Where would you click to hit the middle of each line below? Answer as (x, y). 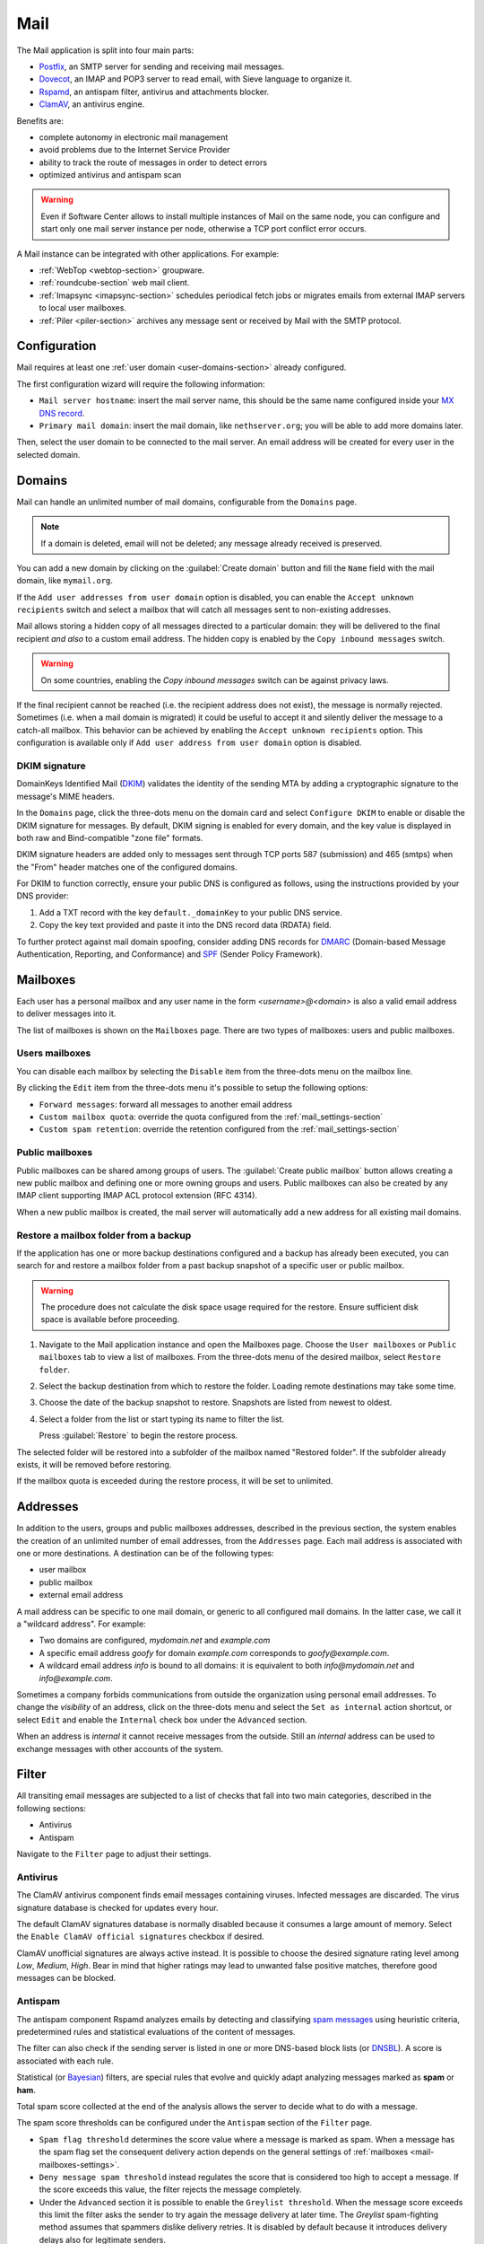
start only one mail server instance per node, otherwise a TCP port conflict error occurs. (204, 229)
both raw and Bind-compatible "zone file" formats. (110, 837)
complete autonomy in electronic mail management (134, 137)
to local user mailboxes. (83, 308)
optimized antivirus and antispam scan (110, 175)
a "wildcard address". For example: (82, 1624)
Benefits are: (40, 120)
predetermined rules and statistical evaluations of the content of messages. (156, 2031)
